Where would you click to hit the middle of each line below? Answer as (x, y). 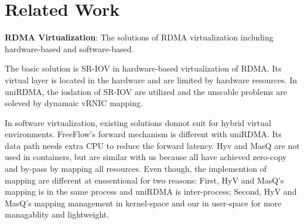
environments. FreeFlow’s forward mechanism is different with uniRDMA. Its (143, 134)
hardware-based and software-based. (69, 48)
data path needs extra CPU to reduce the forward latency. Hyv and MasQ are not (152, 145)
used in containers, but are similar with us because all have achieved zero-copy (146, 157)
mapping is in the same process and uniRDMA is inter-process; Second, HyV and (151, 191)
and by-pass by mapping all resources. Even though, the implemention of (136, 169)
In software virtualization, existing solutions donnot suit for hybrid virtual (138, 122)
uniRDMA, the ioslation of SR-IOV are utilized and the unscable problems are (146, 91)
